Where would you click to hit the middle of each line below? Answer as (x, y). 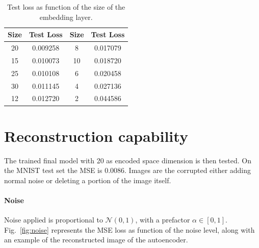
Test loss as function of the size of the (66, 7)
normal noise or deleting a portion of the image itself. (88, 180)
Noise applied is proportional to (54, 220)
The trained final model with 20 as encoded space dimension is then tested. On (128, 160)
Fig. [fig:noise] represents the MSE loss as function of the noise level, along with (129, 229)
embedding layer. (66, 17)
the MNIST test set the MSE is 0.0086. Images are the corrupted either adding (128, 170)
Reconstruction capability (96, 135)
